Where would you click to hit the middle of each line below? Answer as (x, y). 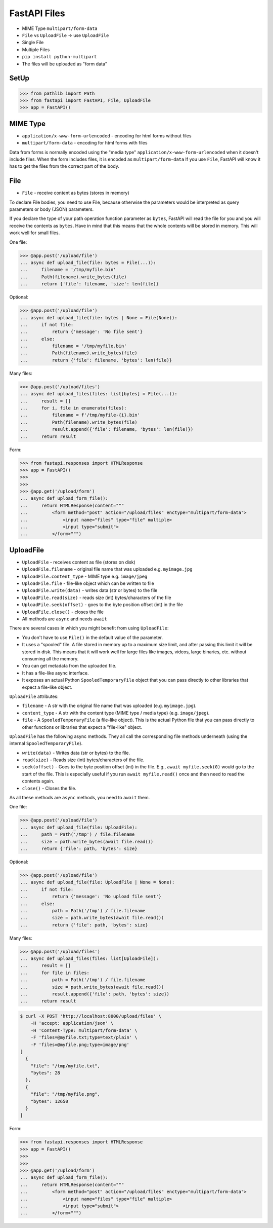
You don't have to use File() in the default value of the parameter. (93, 637)
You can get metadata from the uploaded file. (69, 666)
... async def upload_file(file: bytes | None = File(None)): (99, 318)
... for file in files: (55, 973)
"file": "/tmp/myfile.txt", (65, 1066)
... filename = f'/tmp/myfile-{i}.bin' (80, 415)
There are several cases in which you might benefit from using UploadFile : (89, 628)
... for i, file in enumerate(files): (73, 408)
